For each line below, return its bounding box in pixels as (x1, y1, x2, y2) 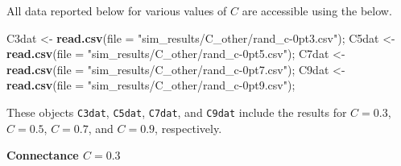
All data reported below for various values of (6, 2, 227, 19)
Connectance (6, 147, 79, 164)
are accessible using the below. (242, 2, 392, 19)
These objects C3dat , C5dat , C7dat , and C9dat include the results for (6, 103, 347, 120)
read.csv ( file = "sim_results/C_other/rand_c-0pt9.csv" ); (6, 77, 296, 93)
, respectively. (155, 119, 222, 136)
